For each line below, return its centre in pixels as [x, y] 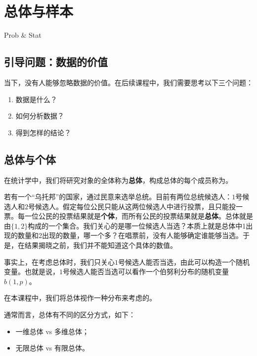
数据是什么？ [36, 99]
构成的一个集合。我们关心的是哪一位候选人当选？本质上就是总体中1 [137, 225]
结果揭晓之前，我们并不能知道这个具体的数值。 [101, 245]
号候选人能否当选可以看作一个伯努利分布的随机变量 [146, 271]
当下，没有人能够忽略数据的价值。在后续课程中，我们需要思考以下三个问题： [128, 82]
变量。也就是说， [32, 271]
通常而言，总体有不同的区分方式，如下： [70, 315]
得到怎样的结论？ [43, 132]
